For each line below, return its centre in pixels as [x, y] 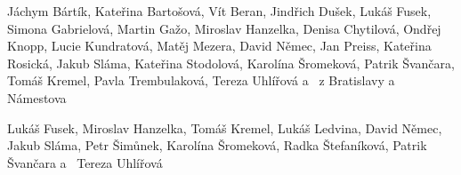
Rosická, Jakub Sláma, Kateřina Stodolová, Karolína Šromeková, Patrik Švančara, [231, 63]
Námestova [37, 97]
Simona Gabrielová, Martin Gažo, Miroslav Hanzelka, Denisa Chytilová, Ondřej [224, 28]
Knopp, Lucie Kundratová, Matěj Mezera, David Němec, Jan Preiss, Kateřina [219, 46]
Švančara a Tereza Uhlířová [85, 162]
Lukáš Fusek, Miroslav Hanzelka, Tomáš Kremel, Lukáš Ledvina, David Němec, [225, 127]
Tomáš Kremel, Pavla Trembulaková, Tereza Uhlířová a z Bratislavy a [201, 80]
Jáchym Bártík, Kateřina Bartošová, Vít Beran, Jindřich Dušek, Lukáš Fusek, [219, 11]
